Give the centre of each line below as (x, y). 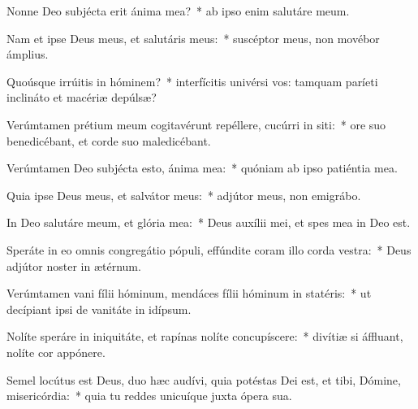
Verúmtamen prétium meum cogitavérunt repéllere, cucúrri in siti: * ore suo (196, 124)
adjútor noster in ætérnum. (74, 265)
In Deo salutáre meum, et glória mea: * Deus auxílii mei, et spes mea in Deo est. (209, 222)
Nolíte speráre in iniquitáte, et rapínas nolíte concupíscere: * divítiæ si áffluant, (205, 336)
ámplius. (28, 54)
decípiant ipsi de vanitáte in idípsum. (99, 309)
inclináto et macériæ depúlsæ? (82, 97)
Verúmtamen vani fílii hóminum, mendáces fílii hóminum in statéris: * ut (189, 293)
